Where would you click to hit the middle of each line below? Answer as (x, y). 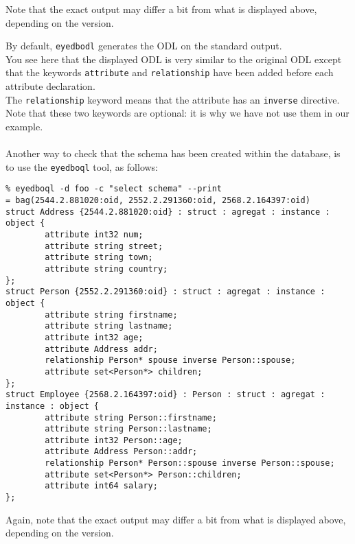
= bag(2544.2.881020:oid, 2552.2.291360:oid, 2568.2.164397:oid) (158, 201)
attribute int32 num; (94, 235)
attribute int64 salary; (101, 486)
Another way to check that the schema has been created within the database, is (173, 153)
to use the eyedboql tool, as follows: (82, 166)
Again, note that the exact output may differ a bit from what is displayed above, (176, 519)
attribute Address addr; (101, 349)
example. (24, 126)
